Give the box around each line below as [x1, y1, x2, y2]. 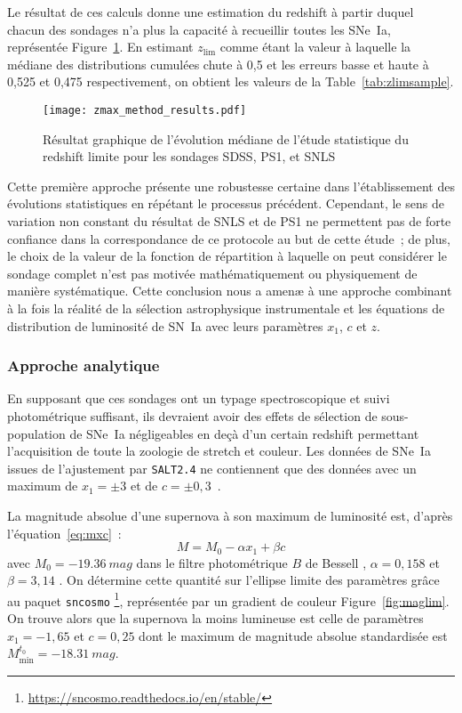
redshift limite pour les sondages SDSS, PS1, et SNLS [43, 147, 336, 166]
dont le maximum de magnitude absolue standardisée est [139, 626, 448, 644]
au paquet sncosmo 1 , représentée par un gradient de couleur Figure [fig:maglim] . [7, 588, 450, 610]
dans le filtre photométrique [136, 553, 288, 571]
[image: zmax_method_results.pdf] [43, 103, 247, 117]
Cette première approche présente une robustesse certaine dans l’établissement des [7, 176, 455, 195]
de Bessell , [305, 553, 367, 571]
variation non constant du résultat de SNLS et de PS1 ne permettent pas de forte [7, 212, 451, 230]
